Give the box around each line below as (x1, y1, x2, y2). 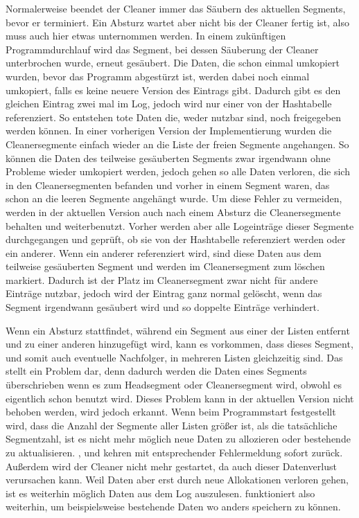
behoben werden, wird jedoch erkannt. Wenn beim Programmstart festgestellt (6, 404, 336, 419)
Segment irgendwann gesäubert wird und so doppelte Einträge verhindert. (6, 300, 319, 314)
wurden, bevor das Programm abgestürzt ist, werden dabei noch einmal (6, 69, 310, 83)
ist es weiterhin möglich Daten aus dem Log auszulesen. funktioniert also (6, 485, 315, 500)
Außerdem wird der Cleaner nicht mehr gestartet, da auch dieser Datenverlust (6, 458, 337, 473)
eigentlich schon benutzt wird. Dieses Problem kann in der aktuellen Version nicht (6, 391, 354, 405)
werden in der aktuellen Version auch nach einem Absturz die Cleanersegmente (6, 204, 341, 219)
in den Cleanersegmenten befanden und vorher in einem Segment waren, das (6, 177, 330, 192)
